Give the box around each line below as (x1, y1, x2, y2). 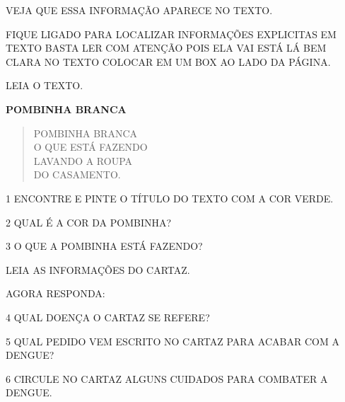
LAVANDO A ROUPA (33, 153, 133, 168)
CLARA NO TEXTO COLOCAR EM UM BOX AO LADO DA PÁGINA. (6, 54, 331, 69)
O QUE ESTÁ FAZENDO (33, 139, 148, 154)
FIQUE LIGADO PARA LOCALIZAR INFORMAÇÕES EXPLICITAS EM (6, 26, 337, 41)
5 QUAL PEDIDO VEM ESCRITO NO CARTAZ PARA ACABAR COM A (6, 333, 339, 348)
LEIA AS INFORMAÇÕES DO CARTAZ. (6, 262, 190, 277)
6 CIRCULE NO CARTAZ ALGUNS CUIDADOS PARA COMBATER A (6, 371, 328, 386)
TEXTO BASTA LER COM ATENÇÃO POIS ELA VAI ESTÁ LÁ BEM (6, 40, 327, 55)
